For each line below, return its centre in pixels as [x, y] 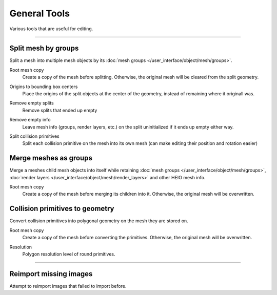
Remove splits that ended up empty [60, 110]
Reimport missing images [51, 274]
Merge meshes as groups [51, 158]
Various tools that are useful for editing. [51, 29]
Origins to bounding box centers [44, 87]
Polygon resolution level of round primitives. [69, 254]
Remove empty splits [32, 103]
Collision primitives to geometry [62, 209]
